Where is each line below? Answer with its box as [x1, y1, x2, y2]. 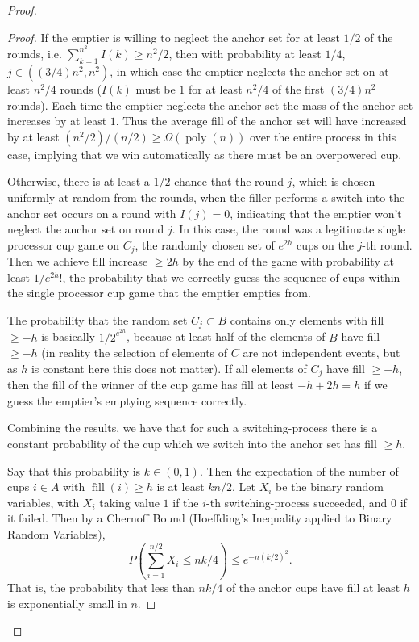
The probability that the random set [7, 312, 188, 329]
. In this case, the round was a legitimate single [172, 220, 406, 237]
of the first [272, 81, 325, 98]
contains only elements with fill [230, 312, 384, 329]
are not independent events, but [243, 344, 400, 361]
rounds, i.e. [7, 45, 62, 62]
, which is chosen [292, 173, 375, 190]
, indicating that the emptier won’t [230, 204, 402, 221]
